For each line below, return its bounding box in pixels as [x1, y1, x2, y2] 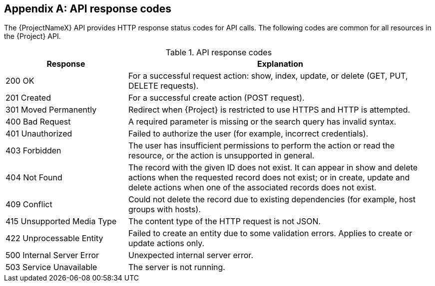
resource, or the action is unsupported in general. [128, 150, 315, 161]
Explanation [257, 59, 303, 69]
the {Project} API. [4, 32, 61, 41]
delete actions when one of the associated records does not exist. [128, 182, 377, 193]
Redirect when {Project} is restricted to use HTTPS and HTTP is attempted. [128, 105, 411, 115]
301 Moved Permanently [5, 105, 97, 115]
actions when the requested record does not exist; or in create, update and [128, 172, 410, 183]
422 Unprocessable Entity [5, 233, 103, 244]
